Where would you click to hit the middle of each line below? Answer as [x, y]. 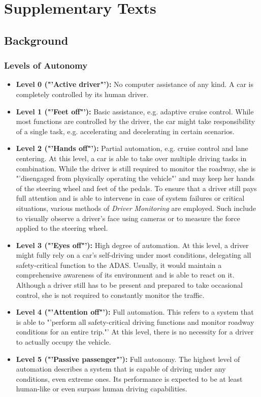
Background [36, 40]
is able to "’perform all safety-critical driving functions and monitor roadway [135, 322]
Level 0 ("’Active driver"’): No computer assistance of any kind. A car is [135, 84]
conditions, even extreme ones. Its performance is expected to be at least [129, 378]
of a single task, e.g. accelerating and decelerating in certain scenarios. [125, 131]
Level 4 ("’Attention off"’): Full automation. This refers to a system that [135, 312]
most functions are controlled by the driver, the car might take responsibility [136, 121]
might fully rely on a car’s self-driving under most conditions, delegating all [134, 255]
